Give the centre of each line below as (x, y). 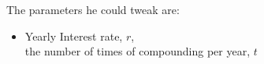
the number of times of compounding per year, (138, 51)
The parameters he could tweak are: (93, 9)
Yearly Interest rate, (74, 36)
